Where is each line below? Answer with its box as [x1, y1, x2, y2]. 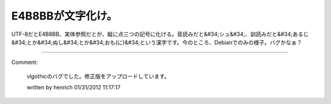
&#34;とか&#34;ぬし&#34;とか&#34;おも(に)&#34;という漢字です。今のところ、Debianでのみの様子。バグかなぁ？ [11, 38, 303, 46]
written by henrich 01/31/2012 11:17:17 [26, 84, 121, 91]
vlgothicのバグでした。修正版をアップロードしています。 [26, 72, 170, 80]
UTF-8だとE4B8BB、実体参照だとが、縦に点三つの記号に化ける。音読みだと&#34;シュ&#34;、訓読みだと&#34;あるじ [11, 30, 309, 38]
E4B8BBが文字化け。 [11, 9, 118, 23]
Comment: [11, 58, 38, 66]
